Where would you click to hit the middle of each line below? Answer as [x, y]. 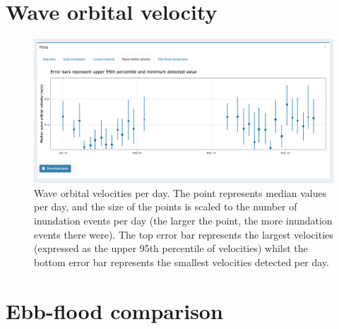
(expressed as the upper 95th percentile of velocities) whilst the [171, 248]
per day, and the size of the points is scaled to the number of [166, 207]
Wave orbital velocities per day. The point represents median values [180, 192]
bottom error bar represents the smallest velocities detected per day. [182, 262]
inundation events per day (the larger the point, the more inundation [183, 221]
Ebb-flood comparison [114, 310]
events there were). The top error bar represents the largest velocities [184, 234]
